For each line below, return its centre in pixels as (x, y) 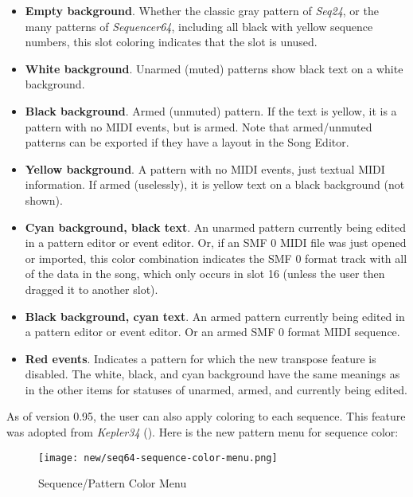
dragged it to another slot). (92, 289)
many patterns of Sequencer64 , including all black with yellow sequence (199, 26)
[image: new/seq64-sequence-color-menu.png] (158, 458)
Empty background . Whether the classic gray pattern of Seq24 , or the (202, 10)
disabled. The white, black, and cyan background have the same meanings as (212, 374)
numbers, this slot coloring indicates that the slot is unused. (171, 42)
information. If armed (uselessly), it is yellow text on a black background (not (215, 184)
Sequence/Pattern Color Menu (113, 483)
